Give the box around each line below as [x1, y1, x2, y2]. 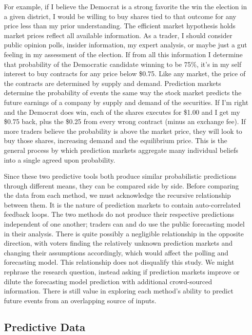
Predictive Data [4, 319, 86, 334]
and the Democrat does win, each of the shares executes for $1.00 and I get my [4, 106, 240, 117]
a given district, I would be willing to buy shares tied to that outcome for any [4, 11, 236, 21]
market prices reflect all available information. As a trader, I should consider [4, 30, 233, 40]
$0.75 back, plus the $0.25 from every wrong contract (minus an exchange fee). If [4, 116, 246, 126]
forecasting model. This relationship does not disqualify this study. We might [4, 257, 234, 267]
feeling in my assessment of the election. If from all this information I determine [4, 49, 243, 59]
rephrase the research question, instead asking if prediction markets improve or [4, 267, 240, 277]
